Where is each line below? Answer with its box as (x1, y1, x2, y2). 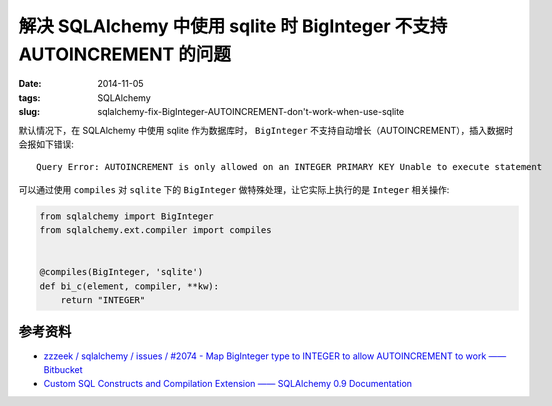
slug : (18, 106, 40, 118)
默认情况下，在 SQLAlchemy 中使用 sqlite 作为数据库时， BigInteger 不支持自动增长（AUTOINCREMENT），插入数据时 (18, 124, 514, 136)
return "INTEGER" (60, 295, 146, 306)
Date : (18, 78, 42, 90)
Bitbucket (43, 363, 84, 375)
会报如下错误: (18, 138, 75, 150)
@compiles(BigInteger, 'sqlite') (39, 266, 204, 278)
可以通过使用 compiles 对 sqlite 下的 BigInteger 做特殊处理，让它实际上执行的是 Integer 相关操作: (18, 183, 450, 195)
